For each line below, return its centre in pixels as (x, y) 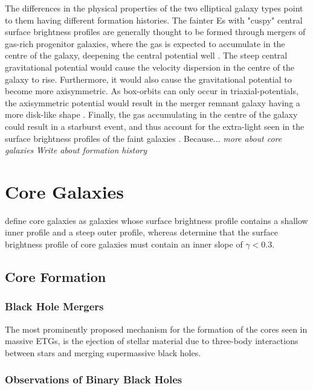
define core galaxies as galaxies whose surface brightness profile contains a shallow (156, 220)
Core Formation (56, 277)
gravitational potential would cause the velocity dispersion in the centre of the (150, 67)
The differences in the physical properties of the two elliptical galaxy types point (154, 8)
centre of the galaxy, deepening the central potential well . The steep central (146, 55)
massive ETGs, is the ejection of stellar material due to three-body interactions (152, 341)
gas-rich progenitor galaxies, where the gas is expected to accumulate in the (145, 43)
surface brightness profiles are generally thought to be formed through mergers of (155, 32)
